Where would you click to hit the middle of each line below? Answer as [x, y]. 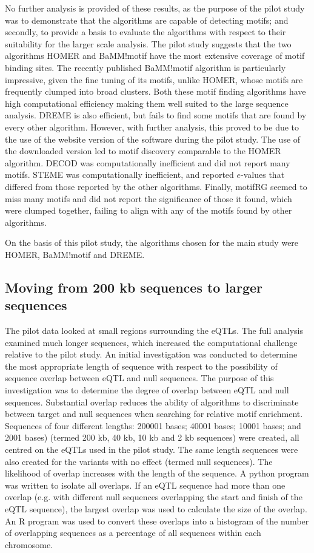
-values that [263, 175]
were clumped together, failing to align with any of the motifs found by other [149, 210]
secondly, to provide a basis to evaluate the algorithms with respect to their [145, 32]
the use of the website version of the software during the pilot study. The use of [153, 139]
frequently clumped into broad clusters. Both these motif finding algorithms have [155, 91]
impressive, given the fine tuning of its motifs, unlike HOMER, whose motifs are [154, 79]
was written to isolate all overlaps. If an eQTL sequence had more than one [145, 485]
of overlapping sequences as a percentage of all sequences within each [133, 533]
